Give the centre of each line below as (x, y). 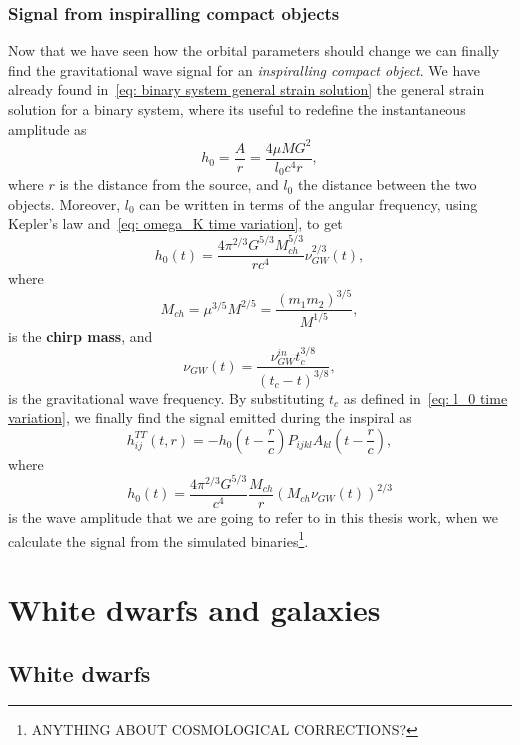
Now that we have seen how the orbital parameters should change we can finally (254, 50)
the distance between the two (387, 184)
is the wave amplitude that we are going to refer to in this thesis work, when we (253, 517)
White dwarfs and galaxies (194, 609)
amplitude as (47, 128)
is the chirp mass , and (80, 335)
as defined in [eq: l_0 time (425, 397)
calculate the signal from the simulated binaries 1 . (158, 539)
